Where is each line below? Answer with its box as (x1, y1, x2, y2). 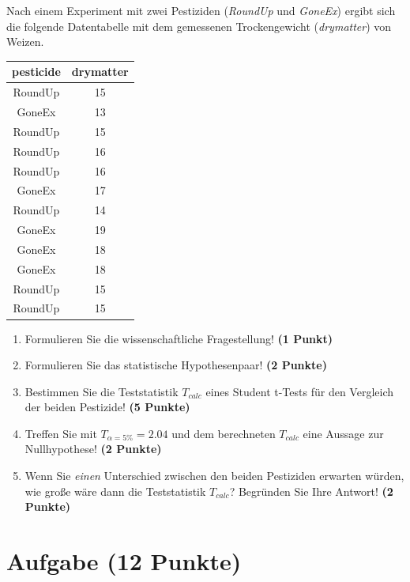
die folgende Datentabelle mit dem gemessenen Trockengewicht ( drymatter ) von (6, 17, 392, 34)
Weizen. (6, 33, 44, 50)
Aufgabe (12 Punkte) (6, 545, 242, 577)
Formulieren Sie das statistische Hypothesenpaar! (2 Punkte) (24, 357, 327, 373)
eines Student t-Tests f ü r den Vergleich (205, 383, 393, 399)
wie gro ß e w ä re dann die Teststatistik (24, 482, 206, 499)
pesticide (12, 63, 61, 80)
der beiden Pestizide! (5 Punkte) (24, 399, 190, 415)
